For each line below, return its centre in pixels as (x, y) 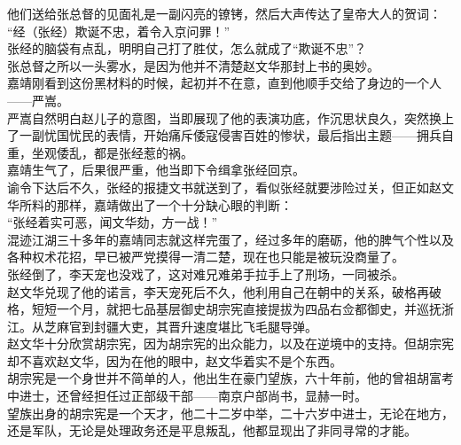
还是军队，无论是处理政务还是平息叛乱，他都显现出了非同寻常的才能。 (212, 430)
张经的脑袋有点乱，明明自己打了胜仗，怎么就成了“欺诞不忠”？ (187, 48)
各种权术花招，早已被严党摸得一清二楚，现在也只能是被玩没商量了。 (206, 257)
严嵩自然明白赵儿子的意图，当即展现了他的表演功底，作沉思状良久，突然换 (224, 117)
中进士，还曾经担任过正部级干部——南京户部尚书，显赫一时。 (187, 396)
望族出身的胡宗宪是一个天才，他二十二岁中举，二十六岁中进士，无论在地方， (230, 413)
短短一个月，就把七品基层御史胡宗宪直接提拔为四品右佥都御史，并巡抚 (236, 309)
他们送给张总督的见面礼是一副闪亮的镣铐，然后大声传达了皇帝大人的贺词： (224, 13)
